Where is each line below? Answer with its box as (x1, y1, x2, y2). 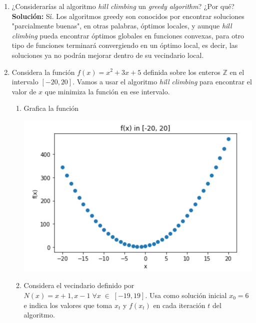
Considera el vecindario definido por (23, 280, 134, 291)
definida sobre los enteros (143, 66, 220, 77)
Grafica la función (23, 103, 79, 113)
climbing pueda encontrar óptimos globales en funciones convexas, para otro (11, 30, 244, 40)
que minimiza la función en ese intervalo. (44, 86, 170, 96)
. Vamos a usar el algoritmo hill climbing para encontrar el (72, 76, 252, 87)
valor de (11, 86, 36, 96)
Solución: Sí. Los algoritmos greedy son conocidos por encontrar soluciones (11, 10, 244, 21)
